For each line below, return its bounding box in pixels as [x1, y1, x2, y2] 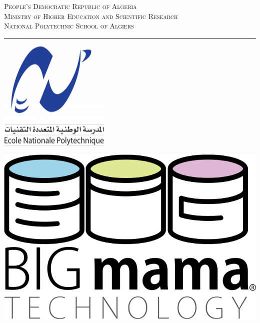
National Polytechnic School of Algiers [4, 20, 134, 31]
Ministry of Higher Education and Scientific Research [4, 10, 178, 21]
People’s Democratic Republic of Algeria [4, 1, 137, 11]
